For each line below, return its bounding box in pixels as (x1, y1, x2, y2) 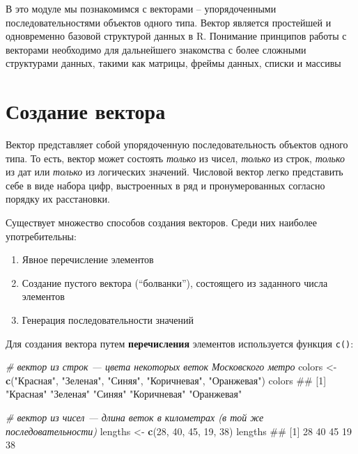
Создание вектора (6, 97, 166, 125)
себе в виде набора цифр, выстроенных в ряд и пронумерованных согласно (6, 178, 325, 192)
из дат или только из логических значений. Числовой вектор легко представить (6, 164, 343, 179)
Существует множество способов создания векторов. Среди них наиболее (6, 215, 318, 230)
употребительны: (6, 228, 77, 243)
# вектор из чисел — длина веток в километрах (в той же (6, 410, 264, 425)
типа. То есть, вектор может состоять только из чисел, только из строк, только (6, 150, 345, 165)
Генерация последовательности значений (22, 313, 194, 327)
